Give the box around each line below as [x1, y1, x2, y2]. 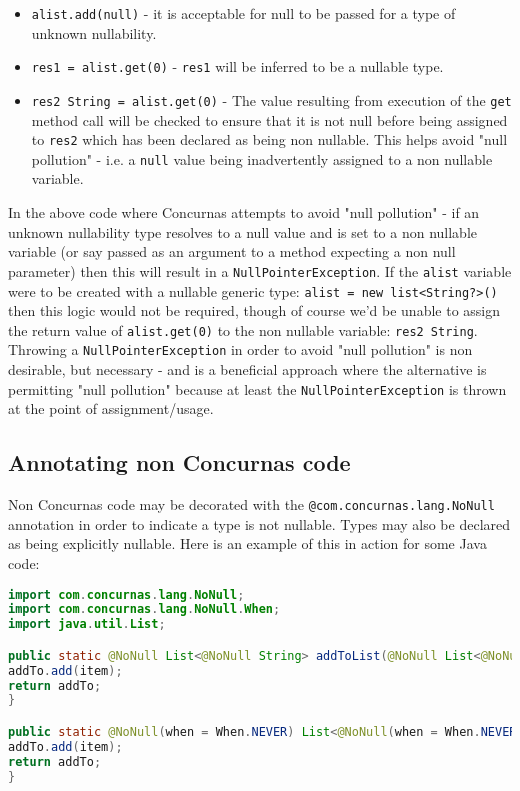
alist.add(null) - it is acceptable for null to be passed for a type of [31, 3, 456, 23]
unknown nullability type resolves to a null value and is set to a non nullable [8, 221, 477, 242]
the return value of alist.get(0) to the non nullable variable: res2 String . [8, 319, 478, 340]
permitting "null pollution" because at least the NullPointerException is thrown [8, 378, 507, 399]
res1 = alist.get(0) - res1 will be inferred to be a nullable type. [31, 56, 444, 77]
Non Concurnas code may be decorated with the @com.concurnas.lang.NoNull [8, 494, 495, 515]
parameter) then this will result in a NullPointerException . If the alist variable [8, 260, 512, 281]
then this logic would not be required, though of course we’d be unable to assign [8, 300, 500, 321]
